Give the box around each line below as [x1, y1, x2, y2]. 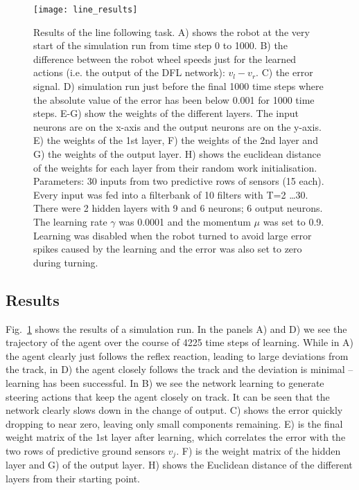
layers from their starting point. [6, 471, 140, 485]
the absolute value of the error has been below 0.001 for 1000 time [33, 92, 315, 107]
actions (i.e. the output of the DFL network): [33, 65, 225, 80]
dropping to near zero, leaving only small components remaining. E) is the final [6, 416, 343, 430]
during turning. [33, 255, 98, 269]
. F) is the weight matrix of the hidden [176, 443, 341, 457]
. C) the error [256, 65, 313, 80]
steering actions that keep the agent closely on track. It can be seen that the [6, 389, 330, 403]
